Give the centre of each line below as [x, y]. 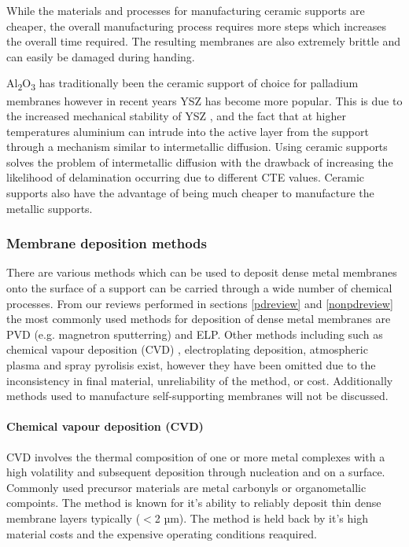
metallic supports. [50, 208]
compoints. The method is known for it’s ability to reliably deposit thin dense [194, 503]
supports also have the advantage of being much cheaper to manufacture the [190, 193]
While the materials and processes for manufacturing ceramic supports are [186, 10]
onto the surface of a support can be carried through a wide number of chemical [199, 288]
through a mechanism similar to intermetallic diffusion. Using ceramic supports [197, 147]
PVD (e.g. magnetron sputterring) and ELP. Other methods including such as [195, 334]
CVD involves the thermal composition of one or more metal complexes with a [196, 456]
